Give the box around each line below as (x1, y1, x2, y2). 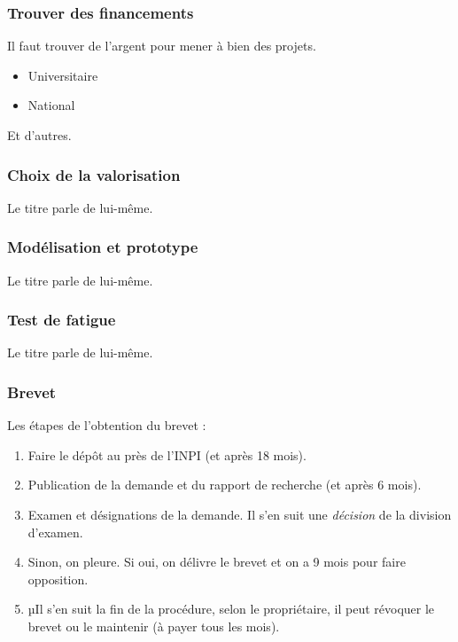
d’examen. (27, 522, 83, 541)
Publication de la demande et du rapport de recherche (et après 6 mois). (27, 475, 422, 494)
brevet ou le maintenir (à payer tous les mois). (27, 617, 280, 635)
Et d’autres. (7, 126, 72, 144)
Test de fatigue (7, 309, 116, 331)
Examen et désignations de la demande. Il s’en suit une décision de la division (27, 505, 452, 524)
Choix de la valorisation (7, 163, 181, 185)
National (27, 96, 75, 114)
